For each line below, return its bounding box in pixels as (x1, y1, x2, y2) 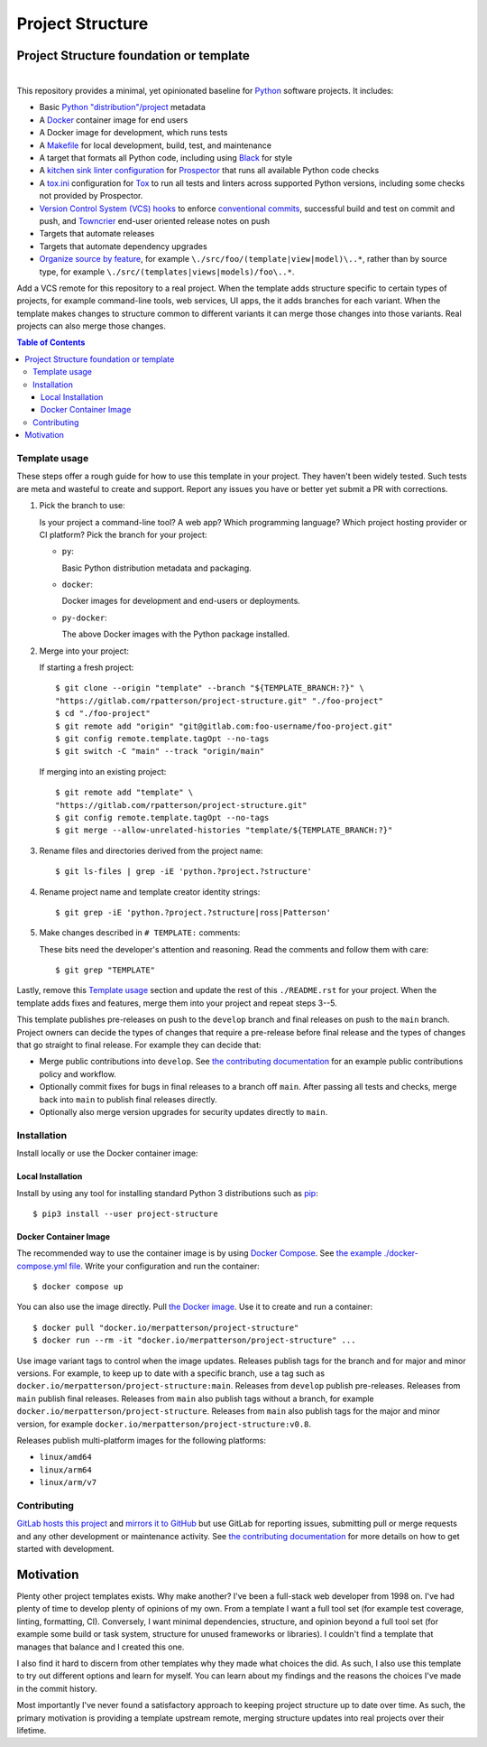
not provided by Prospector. (39, 190, 143, 201)
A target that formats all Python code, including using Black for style (39, 153, 293, 163)
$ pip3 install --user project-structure (32, 1208, 218, 1219)
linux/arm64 (39, 1464, 92, 1475)
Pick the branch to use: (39, 500, 125, 511)
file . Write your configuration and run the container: (69, 1260, 261, 1271)
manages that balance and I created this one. (16, 1641, 185, 1652)
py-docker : (61, 612, 107, 623)
